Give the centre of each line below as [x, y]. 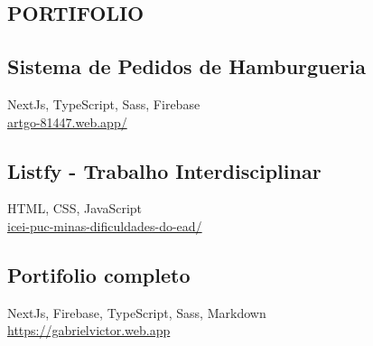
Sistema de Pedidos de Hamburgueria [186, 66]
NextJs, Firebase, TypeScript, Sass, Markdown [137, 312]
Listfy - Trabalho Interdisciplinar [164, 170]
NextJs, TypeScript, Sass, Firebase [104, 103]
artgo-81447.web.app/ [67, 122]
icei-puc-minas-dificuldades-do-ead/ [105, 225]
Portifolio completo [99, 274]
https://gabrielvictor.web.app [89, 330]
